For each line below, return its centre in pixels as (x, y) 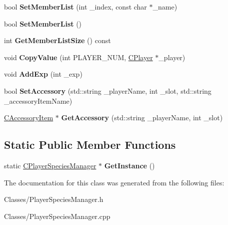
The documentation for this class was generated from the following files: (114, 182)
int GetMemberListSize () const (57, 40)
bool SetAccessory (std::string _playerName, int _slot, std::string (108, 90)
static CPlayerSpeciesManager (50, 165)
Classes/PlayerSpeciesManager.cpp (57, 216)
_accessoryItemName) (38, 100)
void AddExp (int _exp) (43, 74)
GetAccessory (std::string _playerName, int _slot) (142, 118)
